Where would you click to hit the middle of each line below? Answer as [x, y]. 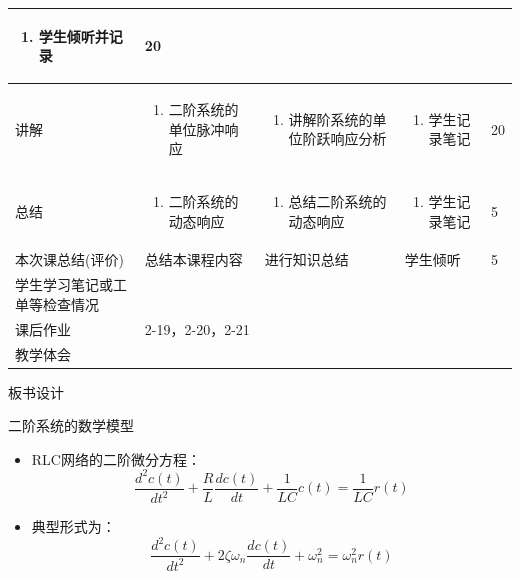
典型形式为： [73, 526]
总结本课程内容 [193, 259]
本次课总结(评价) [69, 259]
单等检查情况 [57, 303]
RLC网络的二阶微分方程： [116, 458]
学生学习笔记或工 [71, 284]
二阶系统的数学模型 [71, 425]
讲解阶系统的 [330, 118]
